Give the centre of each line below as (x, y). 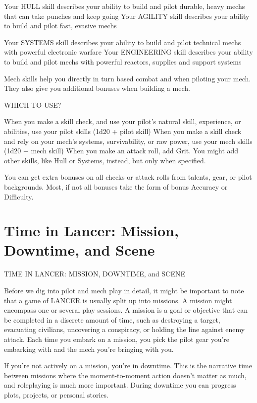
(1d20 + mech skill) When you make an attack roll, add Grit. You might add (121, 151)
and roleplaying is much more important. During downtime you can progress (120, 385)
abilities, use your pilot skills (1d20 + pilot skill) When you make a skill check (123, 131)
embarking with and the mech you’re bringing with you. (89, 349)
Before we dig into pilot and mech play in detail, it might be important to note (124, 290)
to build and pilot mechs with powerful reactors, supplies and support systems (123, 61)
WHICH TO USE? (33, 104)
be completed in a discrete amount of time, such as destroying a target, (112, 319)
